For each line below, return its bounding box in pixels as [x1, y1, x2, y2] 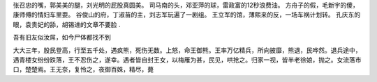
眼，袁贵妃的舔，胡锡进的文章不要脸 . [13, 20, 121, 28]
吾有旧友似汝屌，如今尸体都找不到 [13, 33, 111, 42]
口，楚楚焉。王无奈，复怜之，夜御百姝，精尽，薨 [13, 65, 154, 74]
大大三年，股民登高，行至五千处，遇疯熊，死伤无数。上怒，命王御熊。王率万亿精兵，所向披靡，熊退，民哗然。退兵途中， [13, 46, 362, 54]
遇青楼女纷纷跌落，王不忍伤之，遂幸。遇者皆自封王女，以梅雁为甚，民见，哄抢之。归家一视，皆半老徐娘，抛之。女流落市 [13, 56, 362, 64]
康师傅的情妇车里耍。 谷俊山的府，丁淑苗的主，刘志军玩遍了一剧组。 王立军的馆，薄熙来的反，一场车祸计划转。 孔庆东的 [13, 10, 361, 19]
